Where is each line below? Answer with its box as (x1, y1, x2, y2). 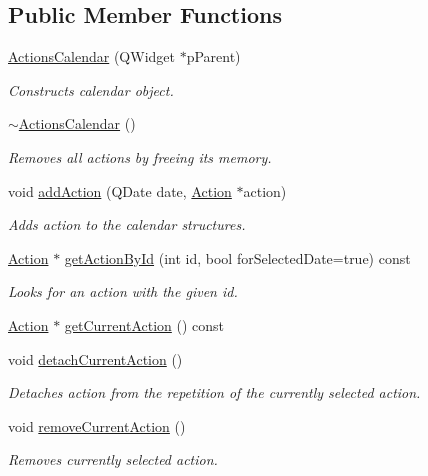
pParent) (186, 46, 241, 67)
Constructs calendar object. (8, 79, 174, 100)
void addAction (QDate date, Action (8, 180, 232, 201)
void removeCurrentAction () (8, 415, 186, 436)
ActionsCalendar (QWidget (8, 46, 175, 67)
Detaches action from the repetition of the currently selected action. (8, 382, 421, 403)
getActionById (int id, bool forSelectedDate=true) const (64, 247, 411, 268)
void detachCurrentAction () (8, 348, 183, 369)
